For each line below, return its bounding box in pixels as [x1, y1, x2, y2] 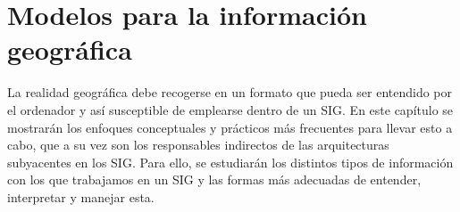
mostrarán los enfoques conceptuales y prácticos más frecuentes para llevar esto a [7, 118, 453, 136]
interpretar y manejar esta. [7, 187, 155, 206]
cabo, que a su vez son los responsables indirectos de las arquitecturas [7, 135, 389, 154]
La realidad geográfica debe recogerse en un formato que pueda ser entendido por [7, 83, 453, 102]
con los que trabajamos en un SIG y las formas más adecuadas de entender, [7, 170, 422, 189]
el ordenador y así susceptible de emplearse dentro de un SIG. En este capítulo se [7, 100, 454, 118]
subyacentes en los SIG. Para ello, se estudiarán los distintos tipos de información [7, 152, 454, 171]
